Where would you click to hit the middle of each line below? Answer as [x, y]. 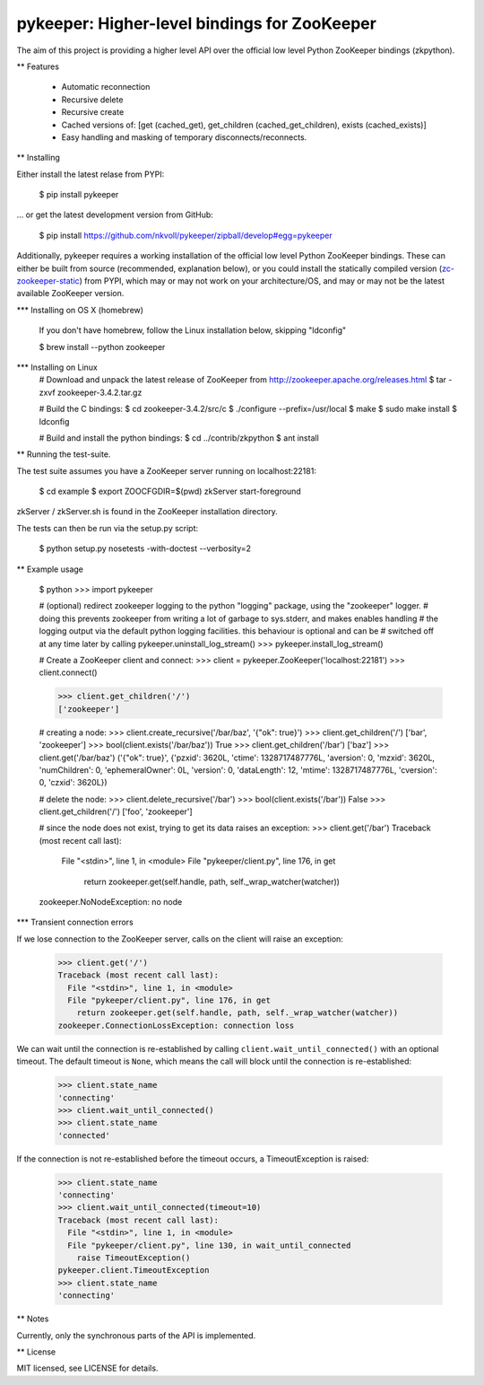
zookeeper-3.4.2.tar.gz [99, 392]
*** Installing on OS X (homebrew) [80, 310]
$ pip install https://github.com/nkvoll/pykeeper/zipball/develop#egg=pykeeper [186, 235]
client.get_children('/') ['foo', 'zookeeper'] [116, 811]
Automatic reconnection [106, 87]
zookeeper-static [48, 281]
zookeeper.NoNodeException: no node [111, 902]
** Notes [33, 1319]
